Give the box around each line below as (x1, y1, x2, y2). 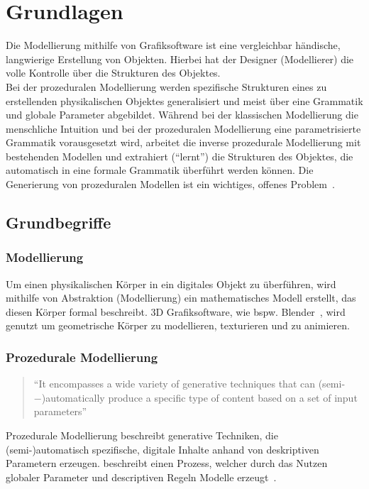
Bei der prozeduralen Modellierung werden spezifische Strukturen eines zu (6, 79, 327, 94)
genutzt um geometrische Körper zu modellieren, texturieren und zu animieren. (6, 318, 350, 333)
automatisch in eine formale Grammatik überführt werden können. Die (6, 163, 314, 177)
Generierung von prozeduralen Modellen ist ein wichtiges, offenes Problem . (6, 177, 335, 192)
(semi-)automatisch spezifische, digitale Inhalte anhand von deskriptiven (6, 441, 319, 456)
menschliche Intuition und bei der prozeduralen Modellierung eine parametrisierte (6, 121, 361, 136)
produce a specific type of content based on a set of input (108, 390, 358, 405)
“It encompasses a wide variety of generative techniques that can (33, 376, 316, 391)
